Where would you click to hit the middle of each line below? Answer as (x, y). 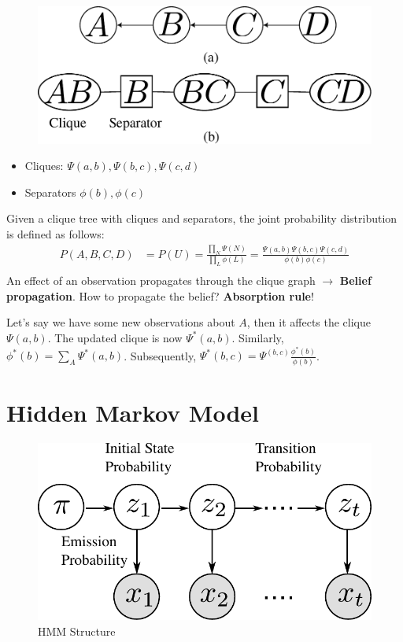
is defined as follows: (55, 233)
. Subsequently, (160, 355)
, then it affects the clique (309, 322)
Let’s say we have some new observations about (121, 322)
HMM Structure (77, 631)
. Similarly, (258, 337)
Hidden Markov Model (133, 412)
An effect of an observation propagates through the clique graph (161, 280)
